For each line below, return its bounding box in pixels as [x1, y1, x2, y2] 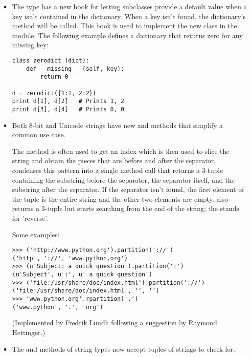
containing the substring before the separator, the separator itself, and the [12, 174, 235, 185]
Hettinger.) [12, 327, 46, 337]
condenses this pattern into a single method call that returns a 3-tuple [12, 165, 223, 175]
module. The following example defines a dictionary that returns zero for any [12, 30, 243, 40]
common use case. [12, 129, 66, 140]
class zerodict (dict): [12, 57, 90, 64]
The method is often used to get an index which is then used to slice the [12, 146, 229, 156]
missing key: [12, 40, 49, 50]
